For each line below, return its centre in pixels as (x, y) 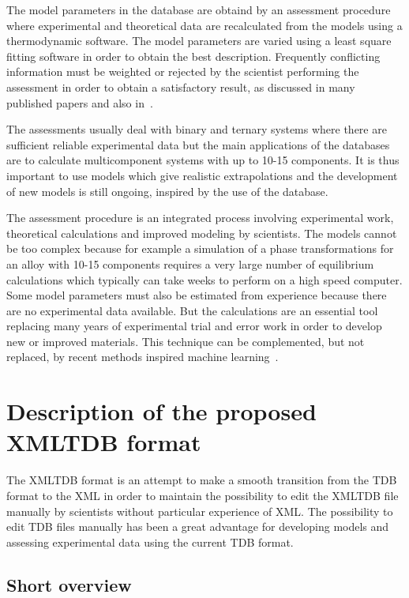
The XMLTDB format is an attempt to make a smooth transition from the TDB (202, 480)
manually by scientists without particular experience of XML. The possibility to (200, 511)
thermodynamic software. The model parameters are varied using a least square (199, 41)
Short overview (69, 584)
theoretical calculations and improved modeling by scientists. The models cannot (202, 233)
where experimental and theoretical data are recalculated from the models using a (204, 25)
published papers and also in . (80, 102)
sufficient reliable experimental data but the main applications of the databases (198, 144)
